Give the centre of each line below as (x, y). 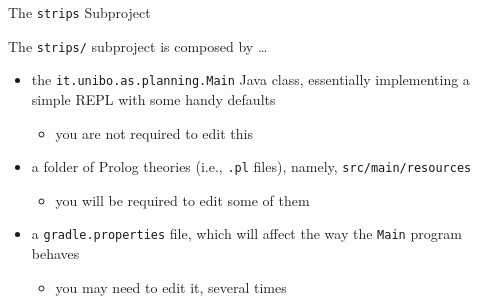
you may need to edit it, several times (171, 286)
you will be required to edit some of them (182, 199)
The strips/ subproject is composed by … (138, 45)
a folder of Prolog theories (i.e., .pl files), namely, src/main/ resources (251, 166)
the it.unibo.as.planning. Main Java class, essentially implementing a (250, 79)
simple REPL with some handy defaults (153, 98)
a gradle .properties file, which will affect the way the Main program (246, 233)
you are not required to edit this (154, 132)
